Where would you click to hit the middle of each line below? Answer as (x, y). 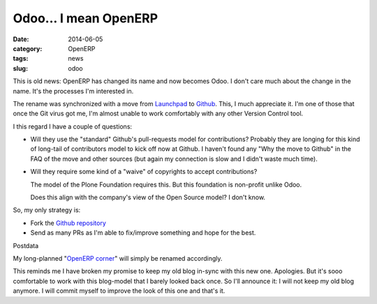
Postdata (26, 245)
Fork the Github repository (68, 223)
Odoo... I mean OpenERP (86, 18)
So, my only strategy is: (47, 210)
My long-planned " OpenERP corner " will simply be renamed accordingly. (118, 258)
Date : (21, 39)
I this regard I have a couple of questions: (73, 126)
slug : (20, 68)
